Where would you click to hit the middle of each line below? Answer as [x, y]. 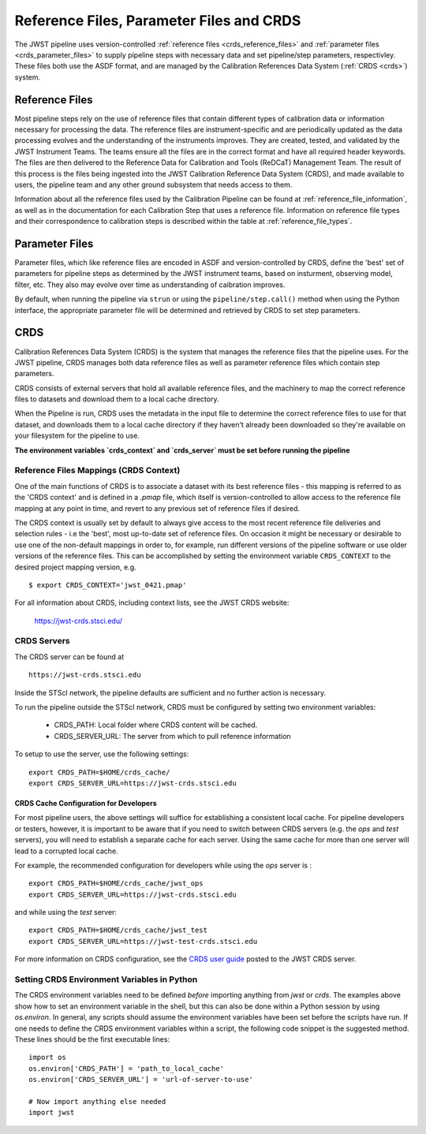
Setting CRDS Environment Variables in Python [106, 979]
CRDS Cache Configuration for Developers [86, 803]
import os [47, 1058]
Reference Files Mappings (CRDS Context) [97, 471]
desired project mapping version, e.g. [76, 567]
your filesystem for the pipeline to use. [77, 436]
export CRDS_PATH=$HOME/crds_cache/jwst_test [118, 930]
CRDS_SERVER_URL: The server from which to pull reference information [172, 736]
